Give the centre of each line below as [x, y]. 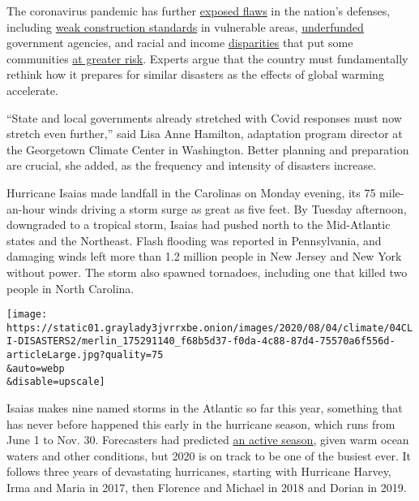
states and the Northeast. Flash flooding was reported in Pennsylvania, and [194, 240]
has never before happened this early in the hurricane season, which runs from [201, 423]
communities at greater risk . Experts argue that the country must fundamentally [207, 58]
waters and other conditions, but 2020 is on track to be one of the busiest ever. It [209, 455]
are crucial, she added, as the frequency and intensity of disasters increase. [192, 165]
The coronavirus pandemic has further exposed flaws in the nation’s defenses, [199, 11]
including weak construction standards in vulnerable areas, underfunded [185, 26]
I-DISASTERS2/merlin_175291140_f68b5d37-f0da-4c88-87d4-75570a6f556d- [201, 341]
